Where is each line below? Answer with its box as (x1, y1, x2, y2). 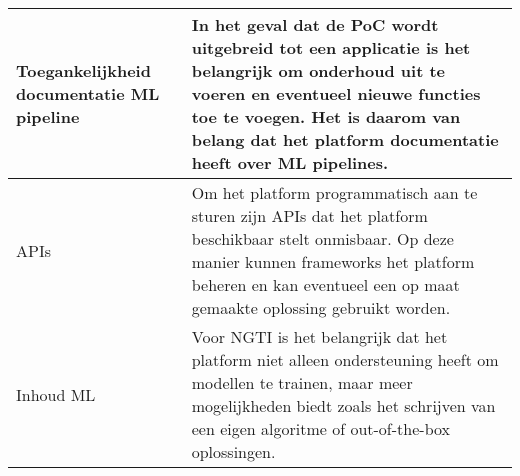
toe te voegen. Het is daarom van (191, 105, 461, 128)
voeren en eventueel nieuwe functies (191, 82, 481, 105)
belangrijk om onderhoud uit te (191, 59, 446, 82)
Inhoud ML (16, 382, 96, 406)
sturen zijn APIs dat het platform (191, 204, 428, 227)
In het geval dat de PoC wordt (191, 13, 439, 36)
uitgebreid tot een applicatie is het (191, 36, 471, 59)
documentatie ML (16, 82, 160, 105)
